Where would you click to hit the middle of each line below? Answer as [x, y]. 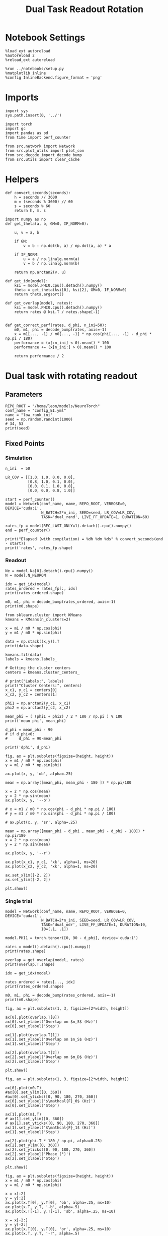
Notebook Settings [45, 38]
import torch [19, 124]
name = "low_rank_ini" [29, 415]
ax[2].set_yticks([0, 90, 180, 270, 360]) [50, 1150]
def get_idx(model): [27, 281]
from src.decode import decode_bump [44, 155]
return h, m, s [30, 210]
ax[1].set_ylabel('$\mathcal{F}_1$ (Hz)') [50, 1128]
